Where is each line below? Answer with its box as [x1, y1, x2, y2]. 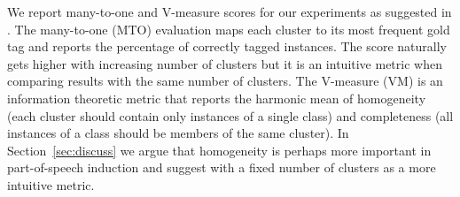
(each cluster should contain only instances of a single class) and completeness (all [7, 106, 454, 125]
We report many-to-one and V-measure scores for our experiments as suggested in [7, 3, 452, 20]
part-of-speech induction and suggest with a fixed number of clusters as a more [7, 158, 436, 177]
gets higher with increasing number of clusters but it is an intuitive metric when [7, 54, 442, 72]
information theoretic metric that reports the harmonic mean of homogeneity [7, 88, 426, 107]
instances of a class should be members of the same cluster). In [7, 124, 349, 142]
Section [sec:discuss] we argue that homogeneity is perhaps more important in [7, 140, 432, 159]
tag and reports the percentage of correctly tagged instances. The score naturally [7, 37, 448, 56]
